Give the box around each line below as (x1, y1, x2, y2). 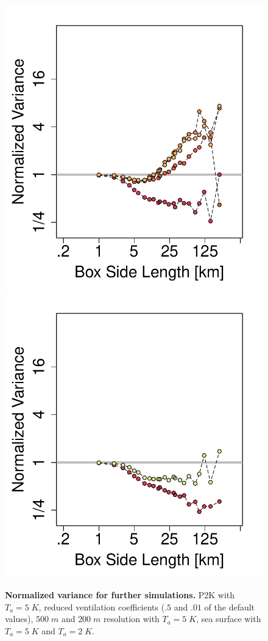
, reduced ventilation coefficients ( (38, 600, 165, 613)
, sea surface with (196, 612, 261, 625)
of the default (204, 600, 255, 613)
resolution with (103, 612, 160, 625)
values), (5, 612, 33, 625)
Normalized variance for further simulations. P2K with (5, 588, 235, 601)
